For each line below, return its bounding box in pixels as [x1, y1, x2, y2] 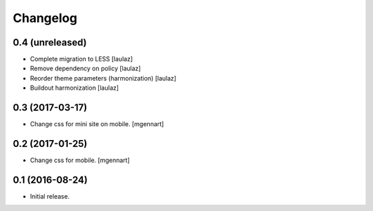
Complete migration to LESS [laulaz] [30, 55, 133, 63]
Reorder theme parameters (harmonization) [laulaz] [30, 74, 177, 82]
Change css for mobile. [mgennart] [30, 156, 131, 165]
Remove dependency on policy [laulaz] [30, 64, 141, 72]
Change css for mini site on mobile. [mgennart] [30, 120, 164, 128]
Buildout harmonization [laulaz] [30, 83, 119, 92]
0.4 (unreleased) [12, 37, 87, 48]
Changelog [12, 10, 77, 26]
